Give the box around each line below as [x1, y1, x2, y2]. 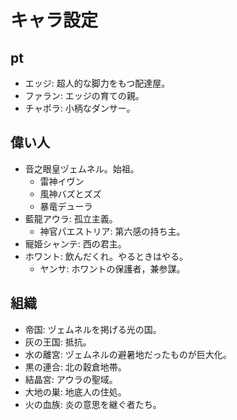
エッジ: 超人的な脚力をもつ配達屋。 [24, 77, 171, 89]
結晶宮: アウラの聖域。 [24, 373, 118, 385]
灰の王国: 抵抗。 [24, 336, 92, 348]
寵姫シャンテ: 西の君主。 [24, 237, 127, 250]
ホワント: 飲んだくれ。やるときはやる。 [24, 250, 188, 262]
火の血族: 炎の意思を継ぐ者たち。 [24, 398, 162, 410]
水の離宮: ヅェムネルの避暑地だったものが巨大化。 [24, 348, 232, 360]
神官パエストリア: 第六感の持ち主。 [39, 225, 186, 237]
